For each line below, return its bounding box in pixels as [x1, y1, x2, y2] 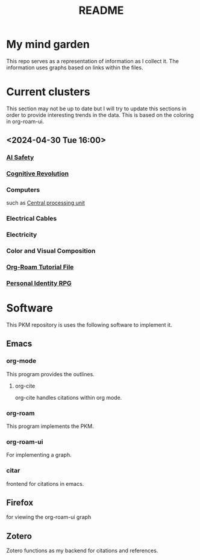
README [78, 4, 124, 17]
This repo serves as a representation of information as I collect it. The [6, 57, 179, 64]
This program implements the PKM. [6, 423, 95, 430]
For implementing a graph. [6, 451, 72, 459]
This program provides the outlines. [6, 370, 95, 377]
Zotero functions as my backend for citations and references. [6, 547, 158, 555]
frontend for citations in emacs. [6, 480, 84, 487]
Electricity [6, 230, 37, 239]
